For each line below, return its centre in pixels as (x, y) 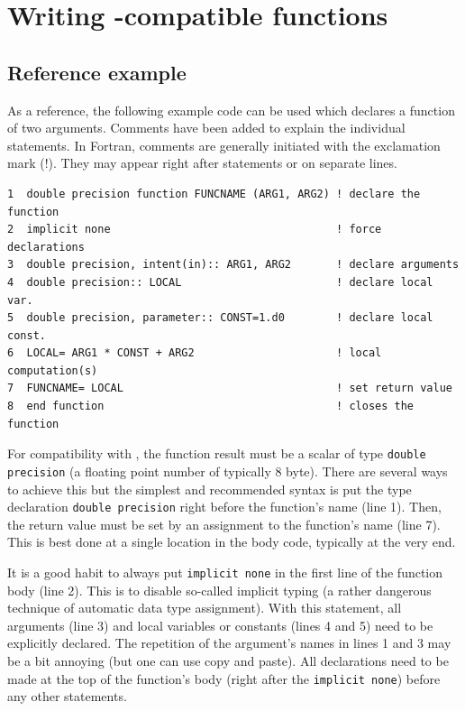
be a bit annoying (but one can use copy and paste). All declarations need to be (228, 661)
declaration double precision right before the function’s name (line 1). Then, (224, 507)
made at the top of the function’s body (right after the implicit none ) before (224, 678)
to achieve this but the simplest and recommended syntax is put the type (210, 489)
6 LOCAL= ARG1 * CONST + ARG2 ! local (195, 353)
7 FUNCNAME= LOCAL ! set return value (230, 388)
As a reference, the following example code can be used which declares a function (231, 110)
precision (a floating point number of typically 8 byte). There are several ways (228, 471)
